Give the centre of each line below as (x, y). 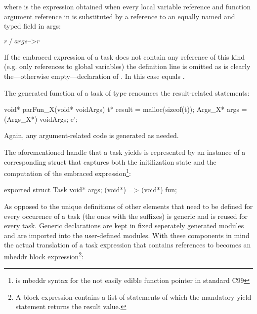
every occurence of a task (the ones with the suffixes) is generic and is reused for (126, 216)
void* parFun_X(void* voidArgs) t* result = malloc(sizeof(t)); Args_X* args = (126, 109)
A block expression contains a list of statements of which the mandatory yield (133, 297)
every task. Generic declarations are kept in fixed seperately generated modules (124, 226)
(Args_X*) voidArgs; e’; (41, 119)
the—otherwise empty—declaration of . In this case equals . (94, 76)
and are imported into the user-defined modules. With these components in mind (127, 235)
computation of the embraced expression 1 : (67, 172)
